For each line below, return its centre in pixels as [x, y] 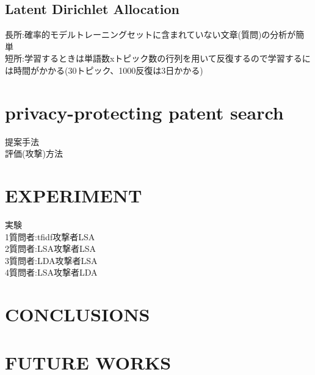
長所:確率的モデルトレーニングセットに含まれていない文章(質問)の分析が [150, 34]
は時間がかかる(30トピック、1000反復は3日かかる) [104, 70]
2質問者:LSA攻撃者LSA [50, 248]
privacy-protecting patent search [144, 112]
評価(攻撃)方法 [34, 153]
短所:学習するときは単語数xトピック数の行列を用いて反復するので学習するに [158, 58]
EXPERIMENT [74, 195]
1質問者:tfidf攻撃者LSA [50, 236]
